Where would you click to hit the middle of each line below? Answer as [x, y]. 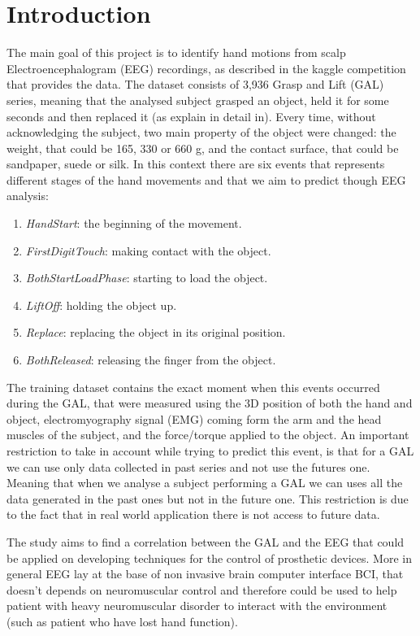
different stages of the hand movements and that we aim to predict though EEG [206, 179]
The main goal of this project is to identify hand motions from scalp [176, 52]
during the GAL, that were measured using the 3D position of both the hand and [210, 403]
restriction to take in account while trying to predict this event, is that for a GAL [210, 451]
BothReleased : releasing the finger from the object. [151, 360]
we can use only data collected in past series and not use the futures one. [188, 466]
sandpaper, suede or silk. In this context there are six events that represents [196, 164]
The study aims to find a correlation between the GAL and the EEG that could [206, 541]
